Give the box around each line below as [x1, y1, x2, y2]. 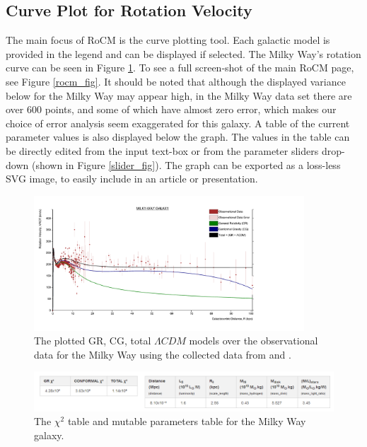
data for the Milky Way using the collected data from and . [34, 347, 291, 361]
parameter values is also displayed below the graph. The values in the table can [6, 129, 350, 144]
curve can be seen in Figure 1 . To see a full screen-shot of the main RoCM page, [6, 60, 354, 75]
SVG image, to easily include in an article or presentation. [6, 171, 258, 186]
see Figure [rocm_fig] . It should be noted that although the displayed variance [6, 74, 346, 88]
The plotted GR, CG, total [34, 333, 151, 348]
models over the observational [189, 333, 318, 348]
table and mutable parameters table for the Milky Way [67, 414, 306, 429]
